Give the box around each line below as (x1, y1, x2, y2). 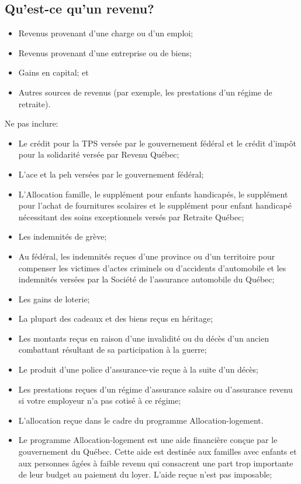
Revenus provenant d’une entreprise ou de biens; (18, 46, 192, 59)
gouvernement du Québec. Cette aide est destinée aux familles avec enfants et (18, 445, 297, 458)
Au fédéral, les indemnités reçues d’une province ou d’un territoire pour (18, 250, 275, 262)
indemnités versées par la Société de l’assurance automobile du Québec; (18, 273, 275, 285)
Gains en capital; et (18, 66, 89, 79)
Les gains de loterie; (18, 292, 90, 305)
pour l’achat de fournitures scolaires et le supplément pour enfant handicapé (18, 199, 292, 212)
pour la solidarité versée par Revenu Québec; (18, 148, 179, 161)
